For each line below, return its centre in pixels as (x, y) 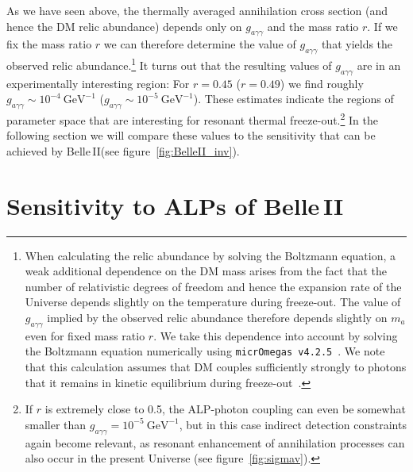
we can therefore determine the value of (200, 44)
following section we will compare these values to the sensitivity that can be (191, 135)
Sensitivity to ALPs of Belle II (175, 205)
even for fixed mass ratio (85, 335)
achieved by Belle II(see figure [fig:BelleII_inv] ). (123, 150)
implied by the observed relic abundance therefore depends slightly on (217, 317)
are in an (379, 65)
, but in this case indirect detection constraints (293, 424)
